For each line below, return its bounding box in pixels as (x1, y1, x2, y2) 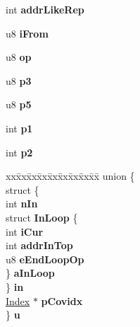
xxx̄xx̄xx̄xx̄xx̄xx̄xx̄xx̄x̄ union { (6, 168, 135, 183)
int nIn (6, 196, 38, 211)
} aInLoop (6, 265, 55, 280)
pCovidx (41, 293, 83, 308)
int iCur (6, 224, 44, 239)
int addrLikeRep (6, 2, 84, 16)
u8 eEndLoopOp (6, 251, 84, 266)
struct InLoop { (6, 210, 78, 224)
